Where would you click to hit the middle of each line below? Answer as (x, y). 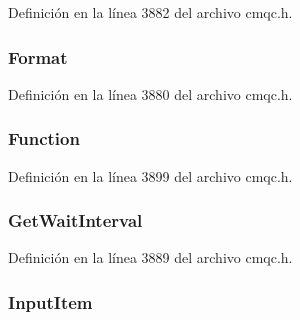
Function (44, 138)
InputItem (50, 301)
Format (38, 56)
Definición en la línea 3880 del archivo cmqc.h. (150, 93)
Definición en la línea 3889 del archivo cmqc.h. (150, 257)
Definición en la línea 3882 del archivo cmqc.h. (150, 12)
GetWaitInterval (75, 220)
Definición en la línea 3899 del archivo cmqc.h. (150, 175)
